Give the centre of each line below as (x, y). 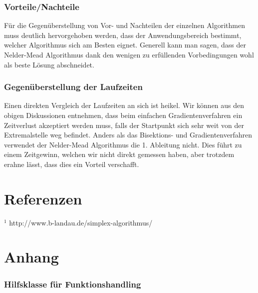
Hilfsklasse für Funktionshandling (73, 284)
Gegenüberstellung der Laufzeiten (73, 87)
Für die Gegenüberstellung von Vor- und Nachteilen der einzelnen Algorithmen (125, 25)
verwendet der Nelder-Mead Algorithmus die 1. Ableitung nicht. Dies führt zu (123, 144)
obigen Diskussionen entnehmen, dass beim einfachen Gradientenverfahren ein (123, 115)
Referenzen (43, 198)
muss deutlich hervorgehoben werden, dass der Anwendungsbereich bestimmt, (123, 35)
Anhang (31, 257)
